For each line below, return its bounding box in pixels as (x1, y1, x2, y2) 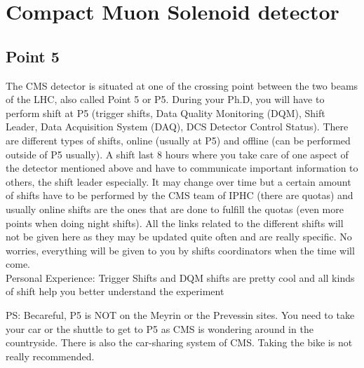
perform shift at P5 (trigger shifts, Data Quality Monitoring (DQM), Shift (6, 105, 325, 120)
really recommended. (6, 348, 95, 363)
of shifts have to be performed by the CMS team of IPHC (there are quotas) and (6, 188, 353, 203)
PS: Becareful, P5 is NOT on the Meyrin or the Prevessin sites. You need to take (6, 308, 355, 322)
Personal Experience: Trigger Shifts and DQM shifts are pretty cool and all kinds (6, 270, 355, 285)
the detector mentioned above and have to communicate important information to (6, 161, 358, 175)
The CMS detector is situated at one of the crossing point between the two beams (6, 78, 358, 93)
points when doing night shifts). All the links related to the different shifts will (6, 215, 344, 230)
